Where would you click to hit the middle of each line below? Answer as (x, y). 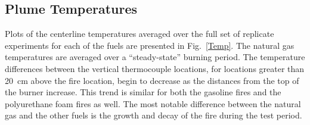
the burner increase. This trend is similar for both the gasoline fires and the (143, 92)
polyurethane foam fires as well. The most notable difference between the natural (153, 103)
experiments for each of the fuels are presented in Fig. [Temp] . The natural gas (150, 45)
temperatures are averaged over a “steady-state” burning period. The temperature (155, 57)
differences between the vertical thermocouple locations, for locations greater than (155, 68)
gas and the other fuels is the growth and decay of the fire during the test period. (154, 115)
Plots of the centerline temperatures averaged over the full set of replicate (139, 34)
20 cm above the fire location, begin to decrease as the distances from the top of (152, 80)
